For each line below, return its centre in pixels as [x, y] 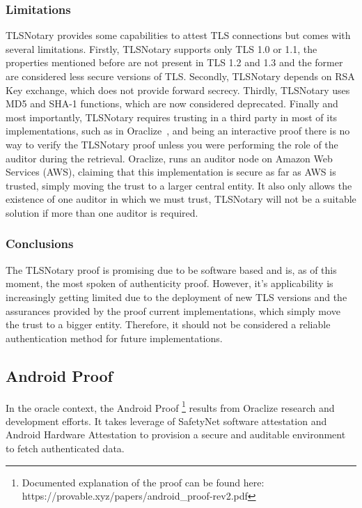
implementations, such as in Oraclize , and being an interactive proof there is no [178, 131]
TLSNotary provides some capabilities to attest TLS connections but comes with [178, 35]
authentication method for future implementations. [114, 338]
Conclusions [40, 244]
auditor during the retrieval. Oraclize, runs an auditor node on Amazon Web [169, 158]
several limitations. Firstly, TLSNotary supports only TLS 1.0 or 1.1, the [162, 48]
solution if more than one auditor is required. [102, 212]
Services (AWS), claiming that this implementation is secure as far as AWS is [171, 172]
